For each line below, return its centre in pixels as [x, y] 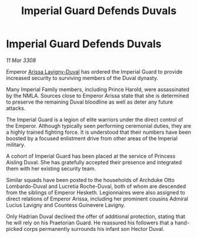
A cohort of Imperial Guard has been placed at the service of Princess [91, 156]
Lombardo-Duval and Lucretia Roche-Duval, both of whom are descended [96, 186]
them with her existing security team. [51, 168]
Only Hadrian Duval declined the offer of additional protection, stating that [96, 216]
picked [14, 229]
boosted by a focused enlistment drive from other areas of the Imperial [92, 138]
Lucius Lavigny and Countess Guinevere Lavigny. [66, 205]
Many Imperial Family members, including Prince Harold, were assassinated [98, 89]
